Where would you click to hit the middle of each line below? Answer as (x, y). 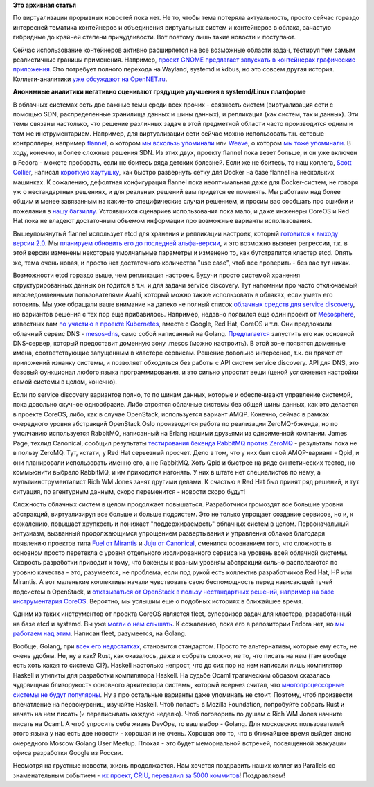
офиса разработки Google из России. (68, 752)
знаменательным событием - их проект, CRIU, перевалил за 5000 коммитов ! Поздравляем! (149, 775)
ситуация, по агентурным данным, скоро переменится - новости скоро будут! (129, 491)
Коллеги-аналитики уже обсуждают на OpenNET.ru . (90, 79)
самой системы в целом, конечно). (65, 382)
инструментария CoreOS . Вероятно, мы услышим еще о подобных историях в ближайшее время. (158, 601)
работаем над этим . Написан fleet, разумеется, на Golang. (100, 633)
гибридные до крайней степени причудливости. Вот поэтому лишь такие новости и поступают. (154, 37)
